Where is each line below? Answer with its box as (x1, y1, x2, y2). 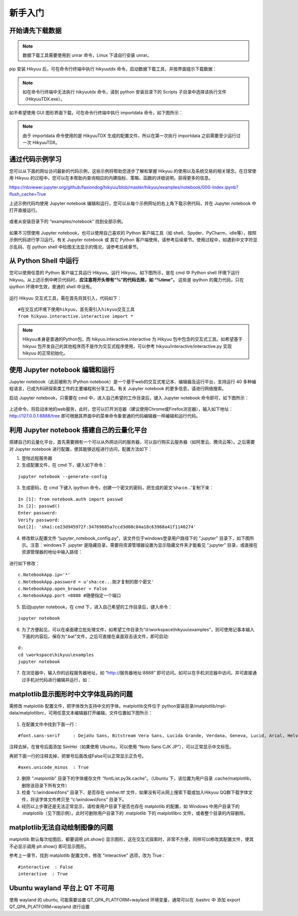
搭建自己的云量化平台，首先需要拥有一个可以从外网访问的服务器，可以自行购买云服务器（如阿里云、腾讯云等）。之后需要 (9, 439, 255, 445)
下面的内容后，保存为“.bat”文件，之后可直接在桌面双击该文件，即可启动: (21, 633, 169, 639)
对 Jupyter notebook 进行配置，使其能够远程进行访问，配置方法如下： (9, 446, 152, 452)
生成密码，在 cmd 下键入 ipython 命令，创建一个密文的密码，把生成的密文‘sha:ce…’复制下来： (21, 485, 214, 491)
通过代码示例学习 (9, 155, 62, 164)
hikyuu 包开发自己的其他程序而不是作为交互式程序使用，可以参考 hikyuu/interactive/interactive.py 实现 (22, 343, 232, 349)
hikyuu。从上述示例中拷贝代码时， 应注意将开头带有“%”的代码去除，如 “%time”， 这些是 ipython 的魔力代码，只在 (9, 276, 244, 283)
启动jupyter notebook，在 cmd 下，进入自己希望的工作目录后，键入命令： (21, 604, 172, 610)
